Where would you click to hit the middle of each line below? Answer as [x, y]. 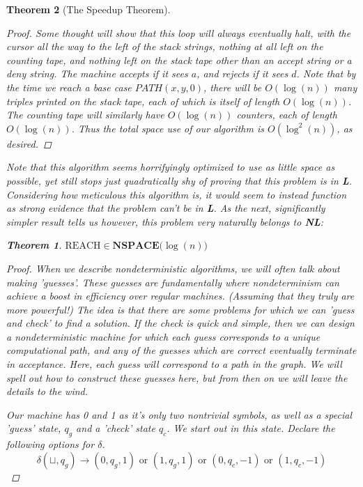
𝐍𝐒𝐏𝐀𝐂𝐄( [138, 246]
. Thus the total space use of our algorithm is [168, 128]
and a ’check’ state [116, 428]
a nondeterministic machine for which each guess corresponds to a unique [163, 336]
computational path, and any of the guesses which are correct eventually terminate [181, 350]
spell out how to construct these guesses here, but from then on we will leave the [177, 377]
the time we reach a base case [69, 87]
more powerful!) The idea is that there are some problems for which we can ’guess [180, 309]
